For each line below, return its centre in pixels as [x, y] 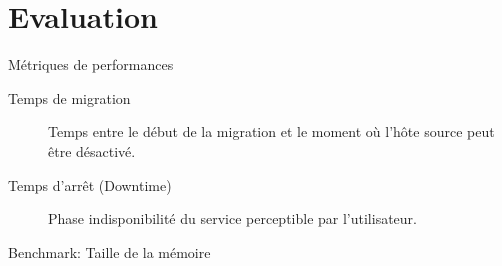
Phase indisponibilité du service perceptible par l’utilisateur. [232, 218]
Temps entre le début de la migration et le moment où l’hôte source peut [271, 131]
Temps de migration [69, 97]
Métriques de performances [91, 64]
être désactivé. [92, 150]
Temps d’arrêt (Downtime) [90, 184]
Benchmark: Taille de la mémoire [109, 251]
